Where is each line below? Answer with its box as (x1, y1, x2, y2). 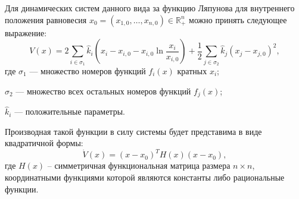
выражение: (5, 26, 47, 39)
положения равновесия (5, 13, 87, 26)
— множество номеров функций (29, 64, 146, 77)
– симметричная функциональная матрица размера (47, 159, 231, 172)
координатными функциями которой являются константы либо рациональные (5, 171, 285, 184)
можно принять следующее (189, 13, 287, 26)
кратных (177, 64, 207, 77)
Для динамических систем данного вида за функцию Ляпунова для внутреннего (5, 2, 295, 14)
